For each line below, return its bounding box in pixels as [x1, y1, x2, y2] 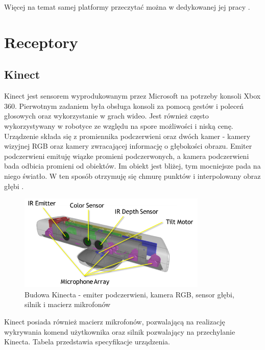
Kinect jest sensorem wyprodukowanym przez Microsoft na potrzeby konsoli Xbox [4, 90, 261, 101]
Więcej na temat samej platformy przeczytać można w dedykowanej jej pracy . [4, 2, 250, 12]
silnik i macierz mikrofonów [25, 299, 111, 310]
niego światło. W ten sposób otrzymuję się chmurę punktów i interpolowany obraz [4, 170, 261, 181]
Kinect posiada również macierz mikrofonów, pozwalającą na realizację [4, 316, 225, 326]
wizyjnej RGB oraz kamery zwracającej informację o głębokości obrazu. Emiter [4, 141, 252, 151]
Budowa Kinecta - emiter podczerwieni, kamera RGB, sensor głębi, [25, 289, 234, 299]
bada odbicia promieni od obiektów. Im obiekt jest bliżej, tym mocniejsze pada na [4, 160, 261, 171]
